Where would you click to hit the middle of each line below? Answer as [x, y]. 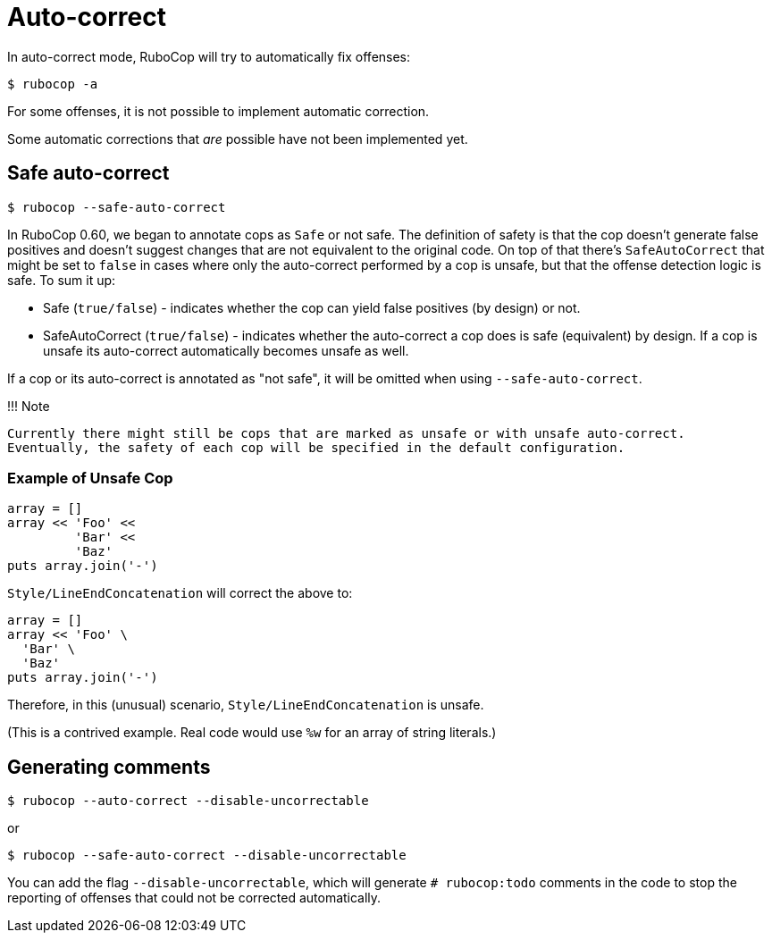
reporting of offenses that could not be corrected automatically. [194, 898]
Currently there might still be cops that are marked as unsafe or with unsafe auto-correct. [346, 433]
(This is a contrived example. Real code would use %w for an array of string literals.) [252, 733]
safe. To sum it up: [62, 280]
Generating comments [109, 767]
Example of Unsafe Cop [90, 478]
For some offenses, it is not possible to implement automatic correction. [218, 111]
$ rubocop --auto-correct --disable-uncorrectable [188, 801]
